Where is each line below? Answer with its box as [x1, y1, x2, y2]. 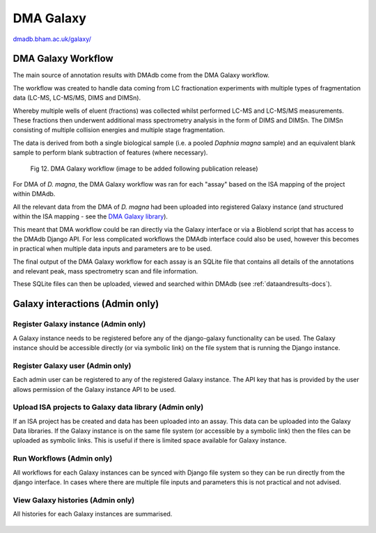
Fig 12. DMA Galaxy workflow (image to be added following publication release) [30, 164, 258, 173]
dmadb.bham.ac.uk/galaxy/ [13, 35, 92, 43]
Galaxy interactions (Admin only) [13, 298, 159, 310]
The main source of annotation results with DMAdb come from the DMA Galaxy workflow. [13, 71, 269, 79]
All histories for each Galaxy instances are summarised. [13, 510, 173, 518]
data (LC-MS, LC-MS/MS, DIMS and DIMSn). [13, 94, 141, 102]
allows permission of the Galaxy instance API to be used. [13, 385, 176, 393]
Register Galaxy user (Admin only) [13, 360, 132, 370]
